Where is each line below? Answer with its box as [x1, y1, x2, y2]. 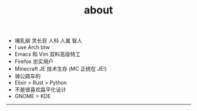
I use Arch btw [14, 44, 50, 51]
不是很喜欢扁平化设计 [14, 86, 66, 93]
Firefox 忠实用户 [14, 58, 54, 65]
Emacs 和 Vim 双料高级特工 [14, 51, 81, 58]
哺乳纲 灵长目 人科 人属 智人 [14, 37, 83, 44]
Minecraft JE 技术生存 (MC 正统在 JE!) [14, 65, 107, 72]
